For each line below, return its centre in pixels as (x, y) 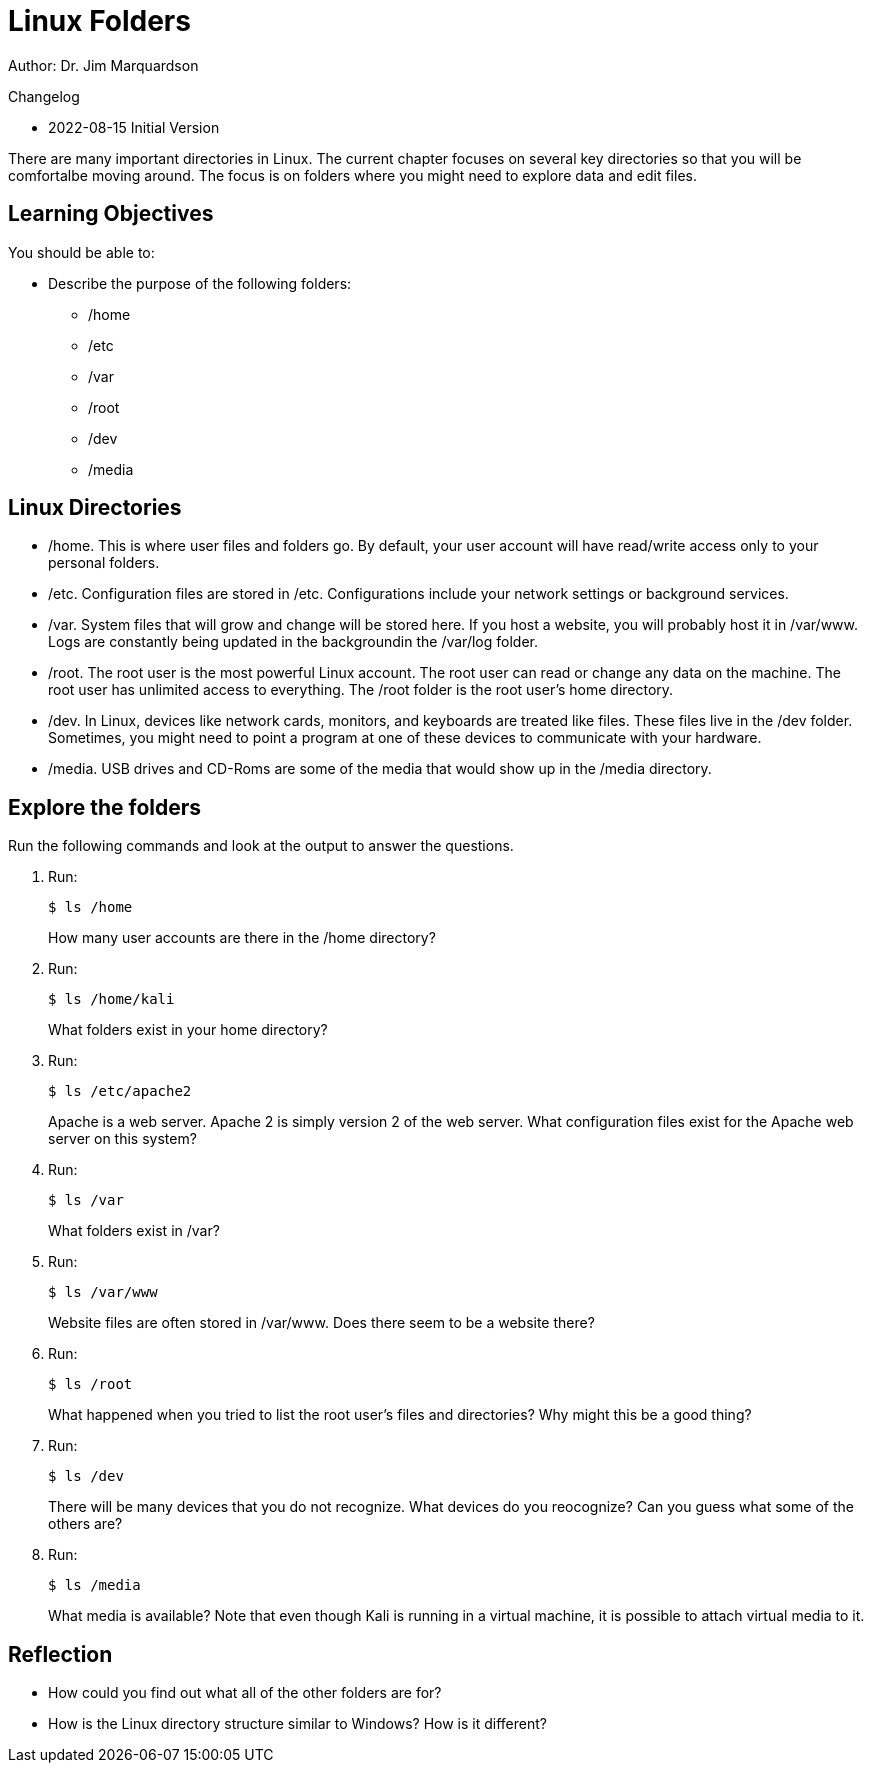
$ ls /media (94, 1585)
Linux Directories (95, 508)
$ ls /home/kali (111, 999)
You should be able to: (81, 252)
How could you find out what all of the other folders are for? (245, 1693)
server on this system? (122, 1139)
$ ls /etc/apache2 (120, 1091)
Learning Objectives (111, 214)
